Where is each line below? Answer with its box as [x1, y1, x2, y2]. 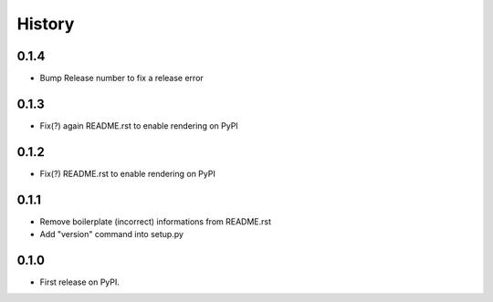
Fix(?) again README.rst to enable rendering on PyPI [39, 120, 239, 131]
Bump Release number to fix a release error [39, 73, 205, 84]
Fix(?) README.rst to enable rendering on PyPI [39, 168, 216, 179]
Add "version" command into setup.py [39, 229, 184, 240]
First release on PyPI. [39, 276, 121, 287]
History [16, 14, 75, 34]
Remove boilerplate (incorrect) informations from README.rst [39, 215, 272, 227]
